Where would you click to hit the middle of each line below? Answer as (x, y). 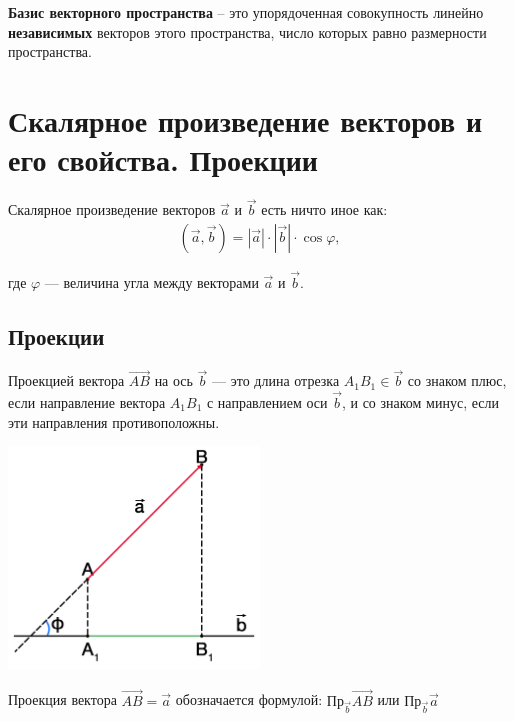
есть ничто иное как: (324, 209)
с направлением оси (267, 401)
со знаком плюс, (457, 380)
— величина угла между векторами (151, 282)
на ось (173, 380)
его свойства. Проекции (163, 159)
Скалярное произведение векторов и (245, 119)
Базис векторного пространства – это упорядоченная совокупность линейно (246, 12)
